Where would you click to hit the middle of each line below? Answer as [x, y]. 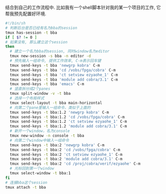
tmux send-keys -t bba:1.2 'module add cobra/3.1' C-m [68, 126]
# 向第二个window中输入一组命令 [39, 140]
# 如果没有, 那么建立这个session [36, 42]
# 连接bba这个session [26, 182]
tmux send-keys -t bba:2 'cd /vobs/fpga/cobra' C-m [65, 150]
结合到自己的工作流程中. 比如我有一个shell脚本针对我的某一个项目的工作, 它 [83, 7]
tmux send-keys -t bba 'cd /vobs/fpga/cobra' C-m [63, 70]
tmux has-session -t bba [31, 33]
